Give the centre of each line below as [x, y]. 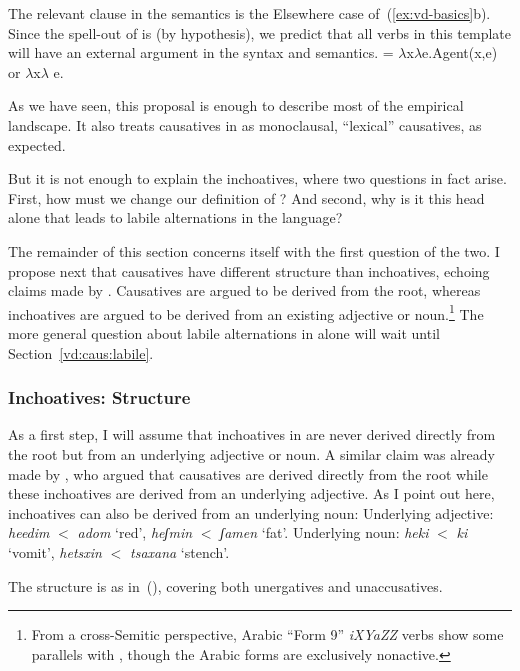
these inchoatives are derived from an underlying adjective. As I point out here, [251, 493]
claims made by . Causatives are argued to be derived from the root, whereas [244, 290]
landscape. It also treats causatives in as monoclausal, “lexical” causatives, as [245, 124]
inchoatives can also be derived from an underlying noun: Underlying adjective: [251, 512]
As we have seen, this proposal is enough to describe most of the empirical [236, 105]
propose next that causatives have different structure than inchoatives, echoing [249, 270]
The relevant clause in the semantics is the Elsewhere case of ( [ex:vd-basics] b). [249, 13]
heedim [29, 532]
